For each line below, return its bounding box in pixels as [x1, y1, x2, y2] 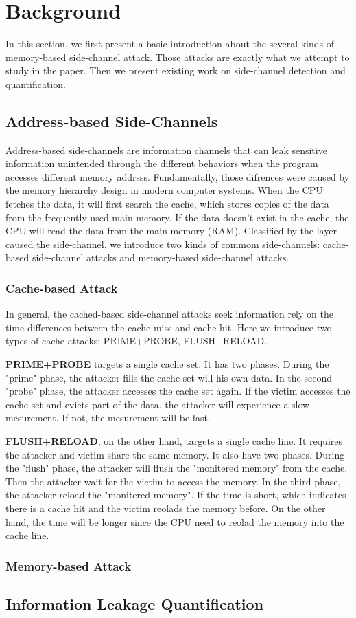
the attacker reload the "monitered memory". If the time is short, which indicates [5, 487, 346, 502]
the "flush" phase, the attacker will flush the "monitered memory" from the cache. [5, 461, 348, 475]
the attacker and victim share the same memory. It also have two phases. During [5, 447, 345, 461]
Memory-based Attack [5, 557, 132, 574]
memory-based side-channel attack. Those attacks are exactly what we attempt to [5, 49, 350, 64]
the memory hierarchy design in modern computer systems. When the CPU [5, 183, 323, 197]
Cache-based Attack [5, 279, 118, 296]
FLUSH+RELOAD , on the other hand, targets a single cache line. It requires [5, 434, 342, 448]
